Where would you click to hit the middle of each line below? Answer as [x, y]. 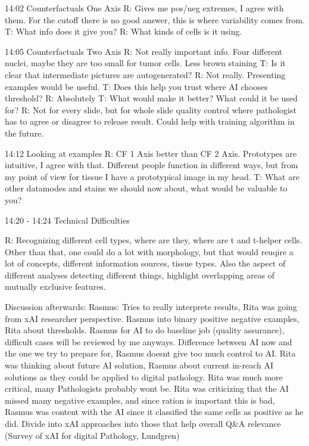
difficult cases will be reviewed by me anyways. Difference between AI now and [149, 341]
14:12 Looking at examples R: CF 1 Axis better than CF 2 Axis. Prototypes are [151, 153]
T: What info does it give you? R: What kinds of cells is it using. [124, 31]
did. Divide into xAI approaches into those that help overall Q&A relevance [143, 423]
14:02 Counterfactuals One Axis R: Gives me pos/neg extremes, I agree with [144, 8]
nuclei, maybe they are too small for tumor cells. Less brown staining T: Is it [145, 63]
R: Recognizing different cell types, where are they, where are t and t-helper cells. [154, 240]
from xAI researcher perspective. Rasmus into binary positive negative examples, [152, 318]
